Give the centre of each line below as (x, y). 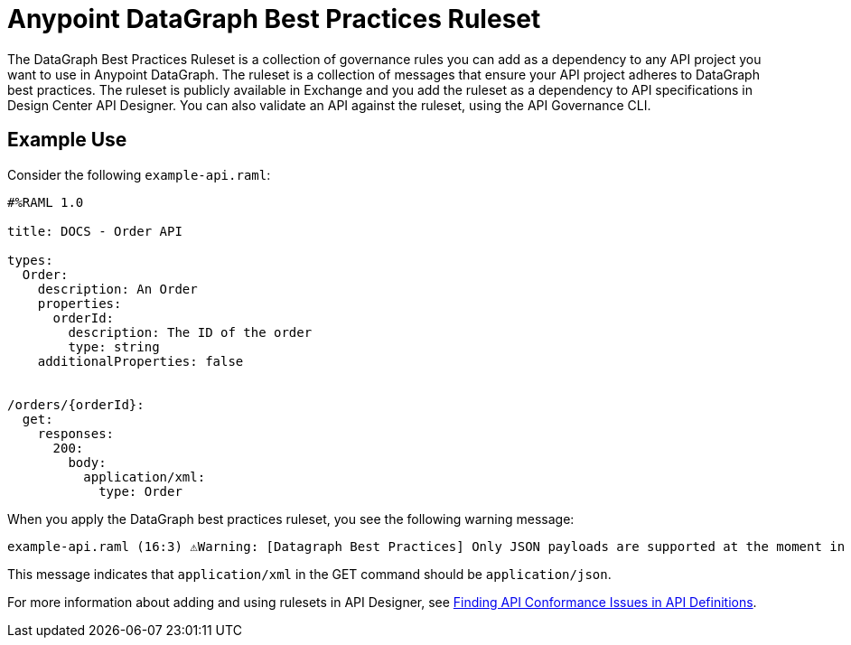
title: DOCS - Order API (95, 231)
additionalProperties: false (140, 361)
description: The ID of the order (190, 332)
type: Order (140, 491)
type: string (114, 346)
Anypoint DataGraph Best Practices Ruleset (274, 19)
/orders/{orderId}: (76, 404)
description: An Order (117, 289)
